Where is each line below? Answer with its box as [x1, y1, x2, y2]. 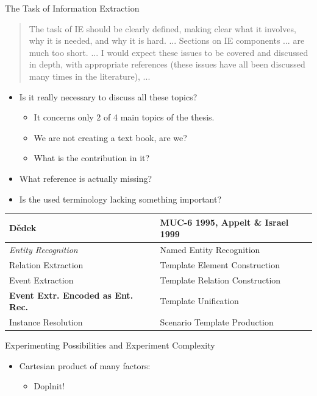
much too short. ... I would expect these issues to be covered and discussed [29, 46, 308, 58]
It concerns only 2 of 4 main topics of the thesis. [34, 111, 215, 123]
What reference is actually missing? [19, 172, 152, 184]
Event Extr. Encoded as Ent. [9, 288, 134, 301]
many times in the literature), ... [29, 69, 151, 82]
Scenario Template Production [160, 316, 274, 328]
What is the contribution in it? [34, 151, 150, 164]
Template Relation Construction [160, 273, 281, 286]
